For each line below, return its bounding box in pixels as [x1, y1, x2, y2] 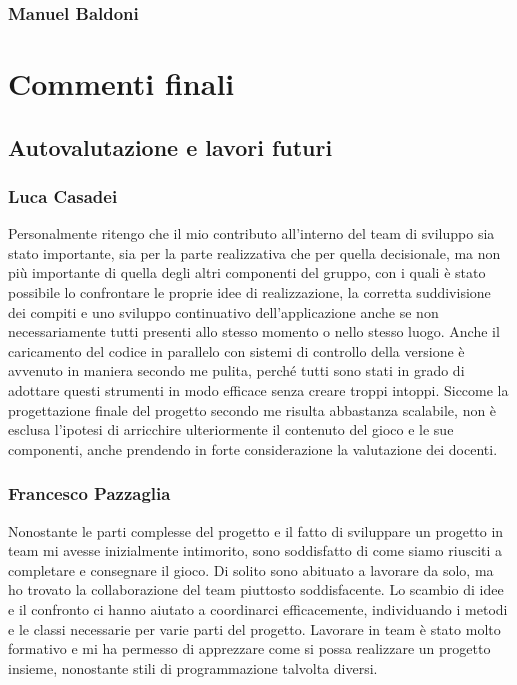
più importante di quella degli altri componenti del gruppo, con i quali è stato [8, 262, 486, 283]
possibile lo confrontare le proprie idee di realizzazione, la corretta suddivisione [8, 282, 491, 302]
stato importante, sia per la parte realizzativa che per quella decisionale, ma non [8, 242, 501, 263]
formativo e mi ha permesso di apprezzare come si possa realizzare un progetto [8, 638, 491, 659]
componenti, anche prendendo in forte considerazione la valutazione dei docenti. [8, 438, 498, 459]
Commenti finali [8, 63, 235, 104]
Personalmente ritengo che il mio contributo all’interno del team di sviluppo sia [8, 223, 495, 244]
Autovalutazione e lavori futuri [8, 131, 333, 162]
